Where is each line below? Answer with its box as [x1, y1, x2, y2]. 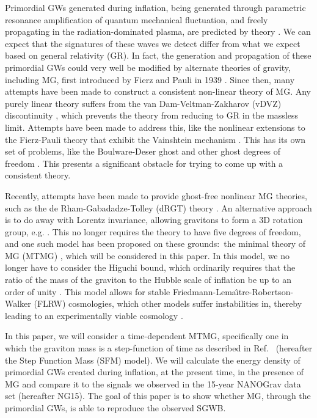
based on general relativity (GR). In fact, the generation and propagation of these [5, 49, 312, 62]
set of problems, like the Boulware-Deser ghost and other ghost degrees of [5, 145, 280, 158]
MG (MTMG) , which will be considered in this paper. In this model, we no [5, 249, 290, 262]
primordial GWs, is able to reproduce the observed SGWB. [5, 402, 226, 414]
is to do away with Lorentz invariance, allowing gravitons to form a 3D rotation [5, 213, 303, 226]
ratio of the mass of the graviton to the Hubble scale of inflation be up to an [5, 273, 291, 286]
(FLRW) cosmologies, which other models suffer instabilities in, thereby [34, 297, 302, 310]
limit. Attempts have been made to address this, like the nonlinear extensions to [5, 120, 305, 133]
